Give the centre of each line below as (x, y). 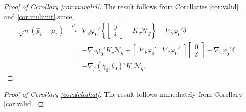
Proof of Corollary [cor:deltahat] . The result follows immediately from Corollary (123, 94)
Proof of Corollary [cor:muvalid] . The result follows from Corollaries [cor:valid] (121, 6)
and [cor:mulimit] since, (39, 16)
